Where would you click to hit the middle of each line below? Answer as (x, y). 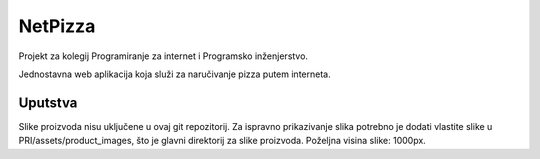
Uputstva (48, 102)
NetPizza (57, 26)
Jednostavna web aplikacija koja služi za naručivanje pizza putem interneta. (174, 74)
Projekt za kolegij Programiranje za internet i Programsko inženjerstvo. (163, 56)
